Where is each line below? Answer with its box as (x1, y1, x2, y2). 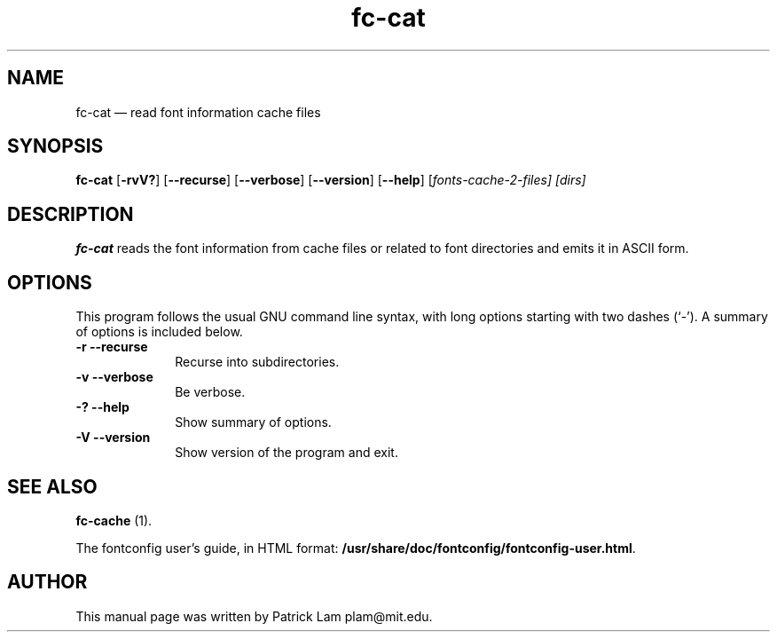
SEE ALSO (7, 475, 98, 498)
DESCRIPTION (7, 202, 134, 225)
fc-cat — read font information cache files (75, 104, 321, 120)
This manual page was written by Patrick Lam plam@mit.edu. (75, 608, 433, 624)
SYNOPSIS (7, 135, 104, 158)
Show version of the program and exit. (175, 445, 398, 461)
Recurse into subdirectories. (175, 354, 340, 370)
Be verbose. (175, 384, 246, 400)
